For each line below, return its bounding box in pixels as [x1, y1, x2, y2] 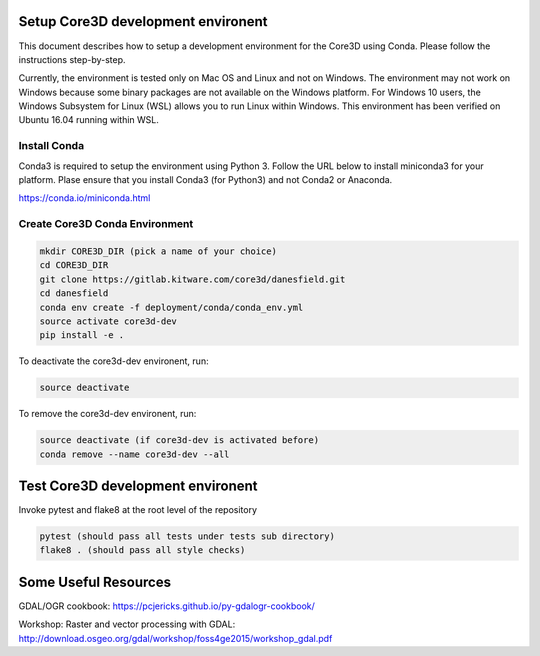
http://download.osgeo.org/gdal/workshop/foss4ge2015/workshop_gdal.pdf [18, 632, 333, 644]
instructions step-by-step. [18, 53, 126, 65]
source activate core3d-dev [39, 315, 177, 327]
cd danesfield [39, 288, 109, 299]
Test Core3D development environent [18, 478, 259, 495]
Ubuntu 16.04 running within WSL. [18, 114, 160, 126]
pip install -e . [39, 330, 125, 341]
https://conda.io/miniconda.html [18, 192, 151, 204]
